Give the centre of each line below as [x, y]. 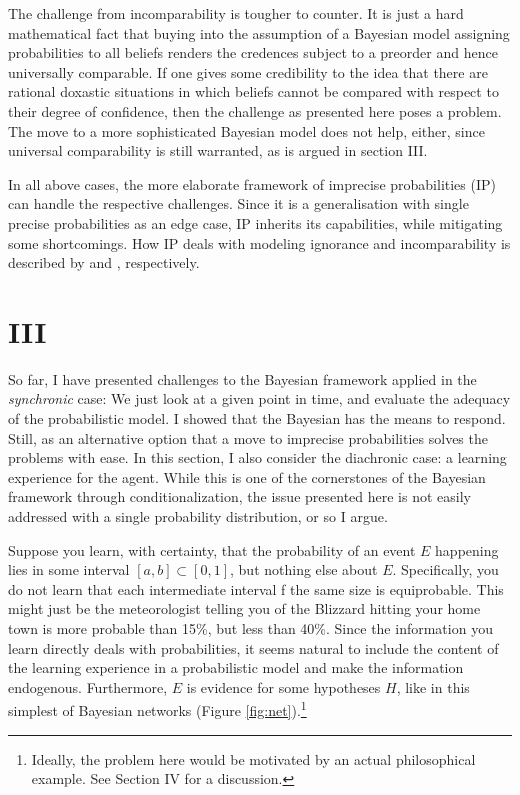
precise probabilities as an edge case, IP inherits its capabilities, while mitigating [255, 222]
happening [467, 549]
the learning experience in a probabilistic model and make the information [236, 667]
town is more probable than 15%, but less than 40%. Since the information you [250, 627]
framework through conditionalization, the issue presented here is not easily [239, 496]
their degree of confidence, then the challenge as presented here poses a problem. [255, 110]
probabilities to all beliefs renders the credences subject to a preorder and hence [253, 52]
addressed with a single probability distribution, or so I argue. [198, 516]
